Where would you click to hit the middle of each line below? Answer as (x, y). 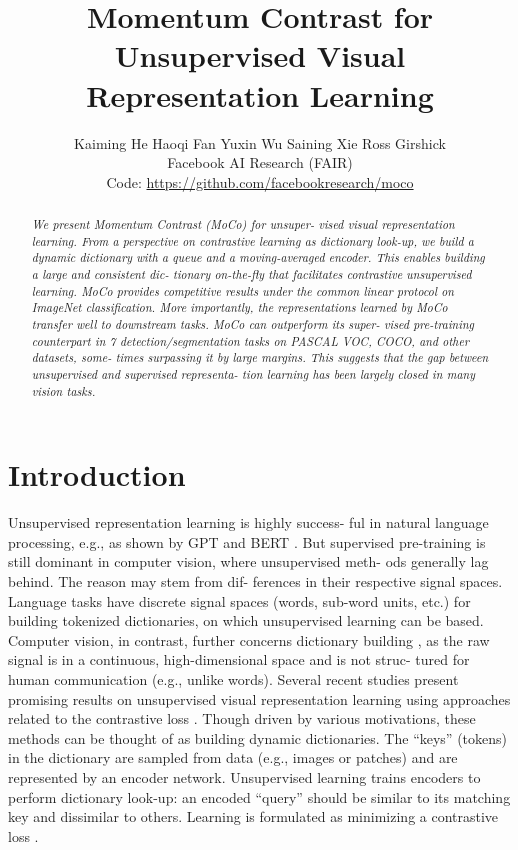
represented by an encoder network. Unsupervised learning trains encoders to (244, 776)
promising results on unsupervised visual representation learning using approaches (259, 698)
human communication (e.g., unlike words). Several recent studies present (233, 678)
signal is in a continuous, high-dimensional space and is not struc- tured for (239, 659)
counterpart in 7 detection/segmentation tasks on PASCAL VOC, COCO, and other (250, 340)
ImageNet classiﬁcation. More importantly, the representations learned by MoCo (239, 307)
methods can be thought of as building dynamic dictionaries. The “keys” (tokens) (257, 737)
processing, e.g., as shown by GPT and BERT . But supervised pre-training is (247, 541)
